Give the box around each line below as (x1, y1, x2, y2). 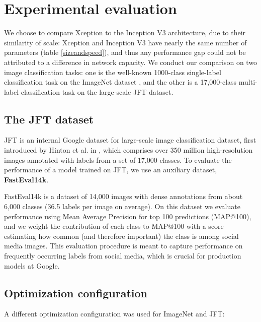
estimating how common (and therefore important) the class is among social (4, 230, 239, 241)
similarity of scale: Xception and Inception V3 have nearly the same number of (4, 37, 247, 47)
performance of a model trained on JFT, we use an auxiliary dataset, (4, 164, 217, 175)
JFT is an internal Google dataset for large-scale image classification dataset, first (4, 135, 256, 145)
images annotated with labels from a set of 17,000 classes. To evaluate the (4, 154, 232, 165)
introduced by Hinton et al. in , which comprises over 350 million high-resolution (4, 145, 253, 155)
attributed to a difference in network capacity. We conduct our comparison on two (4, 56, 257, 67)
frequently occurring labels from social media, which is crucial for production (4, 250, 241, 261)
